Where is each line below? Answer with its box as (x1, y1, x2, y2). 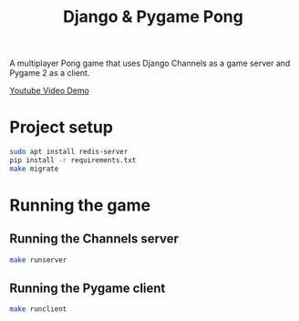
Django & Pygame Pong (63, 6, 243, 27)
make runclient (9, 305, 67, 314)
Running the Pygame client (9, 281, 166, 296)
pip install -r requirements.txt (9, 156, 137, 165)
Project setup (9, 117, 114, 138)
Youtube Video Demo (9, 85, 89, 97)
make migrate (9, 164, 59, 173)
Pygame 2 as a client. (9, 67, 90, 78)
